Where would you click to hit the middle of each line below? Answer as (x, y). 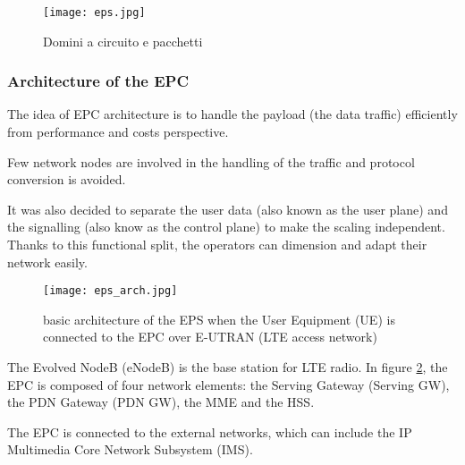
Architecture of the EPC (98, 81)
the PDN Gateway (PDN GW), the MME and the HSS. (161, 402)
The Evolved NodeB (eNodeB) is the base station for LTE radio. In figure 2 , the (228, 367)
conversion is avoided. (67, 179)
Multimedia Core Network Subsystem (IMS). (130, 449)
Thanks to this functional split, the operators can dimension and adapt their (217, 245)
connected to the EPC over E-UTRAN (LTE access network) (210, 337)
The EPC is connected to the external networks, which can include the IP (210, 431)
